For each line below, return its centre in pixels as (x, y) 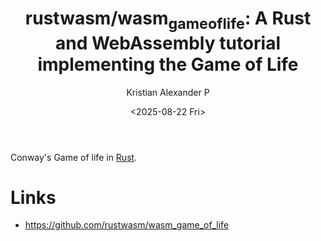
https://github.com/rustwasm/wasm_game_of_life (127, 225)
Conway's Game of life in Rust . (74, 157)
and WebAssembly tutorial (167, 43)
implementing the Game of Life (168, 64)
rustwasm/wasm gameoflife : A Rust (168, 20)
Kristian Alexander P (168, 92)
